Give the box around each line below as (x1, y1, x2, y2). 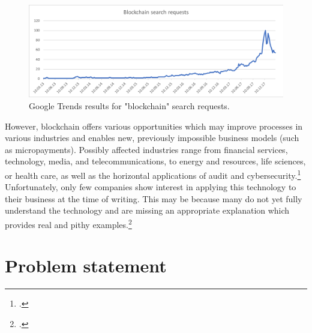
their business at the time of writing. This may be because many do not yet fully (5, 192, 302, 205)
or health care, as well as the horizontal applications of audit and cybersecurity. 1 (5, 167, 301, 181)
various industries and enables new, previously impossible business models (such (5, 131, 299, 144)
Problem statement (5, 253, 167, 278)
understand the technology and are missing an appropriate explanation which (5, 204, 290, 217)
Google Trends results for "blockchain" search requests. (29, 100, 230, 112)
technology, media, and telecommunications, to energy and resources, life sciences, (5, 155, 306, 167)
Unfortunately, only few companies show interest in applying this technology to (5, 181, 296, 193)
